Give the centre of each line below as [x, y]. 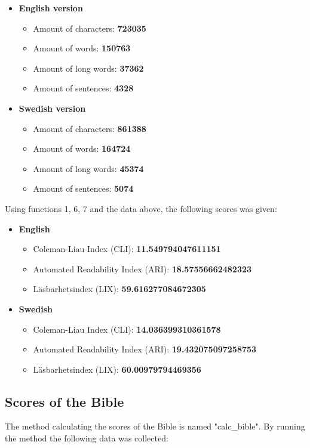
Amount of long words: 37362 [88, 68]
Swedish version [52, 108]
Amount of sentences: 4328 [83, 88]
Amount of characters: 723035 [90, 28]
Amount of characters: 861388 [90, 128]
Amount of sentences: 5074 [83, 188]
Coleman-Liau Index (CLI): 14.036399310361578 [127, 329]
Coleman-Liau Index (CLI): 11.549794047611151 [127, 249]
